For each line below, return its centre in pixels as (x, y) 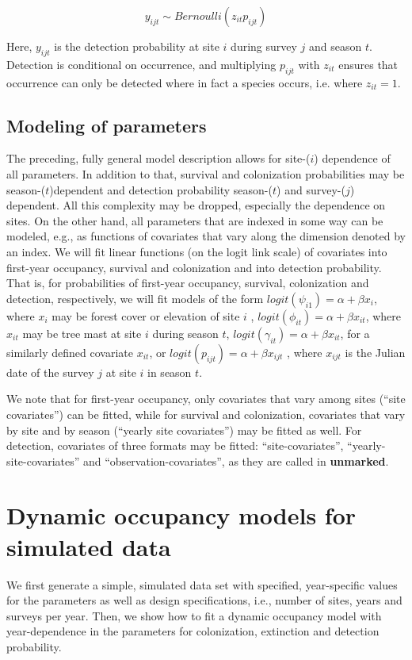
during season (185, 333)
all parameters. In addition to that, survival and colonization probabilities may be (206, 173)
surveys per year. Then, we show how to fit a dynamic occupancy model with (194, 615)
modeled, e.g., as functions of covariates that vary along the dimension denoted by (206, 236)
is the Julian (375, 352)
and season (336, 46)
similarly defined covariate (70, 352)
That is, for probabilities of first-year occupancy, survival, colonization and (188, 283)
